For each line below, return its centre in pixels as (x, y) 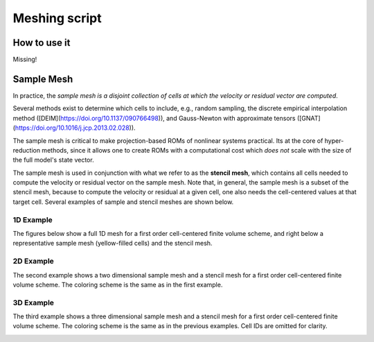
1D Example (33, 220)
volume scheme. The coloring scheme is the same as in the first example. (118, 284)
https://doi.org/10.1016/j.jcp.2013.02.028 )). (75, 128)
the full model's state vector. (53, 160)
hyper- (334, 140)
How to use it (42, 43)
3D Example (34, 302)
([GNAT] (309, 118)
